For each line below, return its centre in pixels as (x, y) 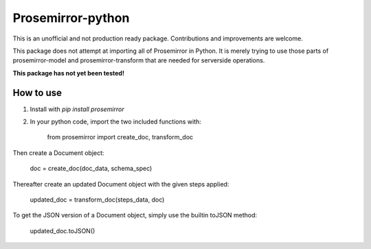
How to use (37, 93)
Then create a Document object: (58, 153)
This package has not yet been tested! (69, 73)
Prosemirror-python (71, 18)
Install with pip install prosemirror (77, 109)
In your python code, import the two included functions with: (116, 122)
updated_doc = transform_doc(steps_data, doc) (97, 200)
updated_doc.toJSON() (63, 230)
